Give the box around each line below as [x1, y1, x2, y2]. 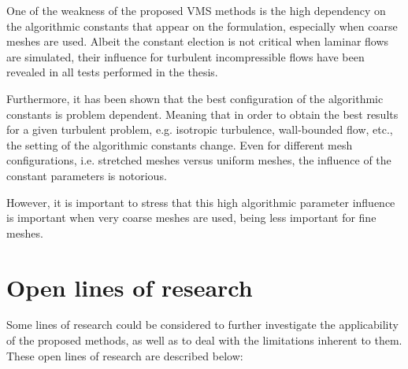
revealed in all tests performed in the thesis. [6, 64, 218, 80]
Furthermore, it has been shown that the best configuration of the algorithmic [6, 90, 384, 106]
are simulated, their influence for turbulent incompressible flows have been [6, 48, 365, 65]
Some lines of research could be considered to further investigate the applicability [6, 316, 399, 333]
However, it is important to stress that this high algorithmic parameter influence [6, 194, 395, 210]
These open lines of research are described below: [6, 347, 243, 363]
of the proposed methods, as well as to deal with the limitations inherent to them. [6, 332, 402, 349]
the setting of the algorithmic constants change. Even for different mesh [6, 136, 353, 153]
